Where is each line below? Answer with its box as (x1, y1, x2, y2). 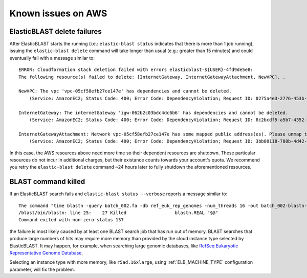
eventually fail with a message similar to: (9, 55, 95, 61)
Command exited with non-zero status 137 (18, 217, 124, 223)
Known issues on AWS (9, 8, 107, 19)
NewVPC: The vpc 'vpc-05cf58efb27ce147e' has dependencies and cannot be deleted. (18, 88, 232, 94)
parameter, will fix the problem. (9, 266, 75, 272)
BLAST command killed (9, 177, 85, 186)
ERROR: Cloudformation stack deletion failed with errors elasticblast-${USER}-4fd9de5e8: (18, 67, 253, 73)
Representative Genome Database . (9, 249, 83, 256)
